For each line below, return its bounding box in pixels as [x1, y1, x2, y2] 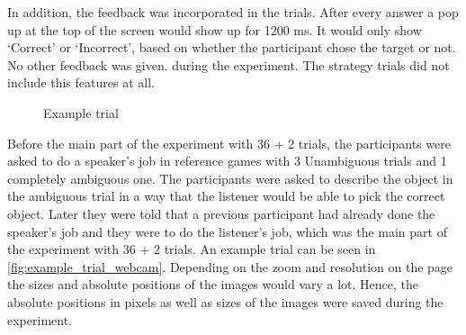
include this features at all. [7, 73, 155, 92]
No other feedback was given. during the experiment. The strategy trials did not [7, 55, 450, 74]
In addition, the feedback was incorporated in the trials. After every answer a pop [7, 3, 459, 21]
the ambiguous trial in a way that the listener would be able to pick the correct [7, 186, 445, 205]
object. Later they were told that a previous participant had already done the [7, 204, 435, 222]
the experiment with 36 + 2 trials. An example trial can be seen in [7, 240, 376, 258]
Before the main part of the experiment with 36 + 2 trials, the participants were [7, 133, 451, 152]
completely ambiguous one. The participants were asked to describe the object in [7, 168, 453, 187]
